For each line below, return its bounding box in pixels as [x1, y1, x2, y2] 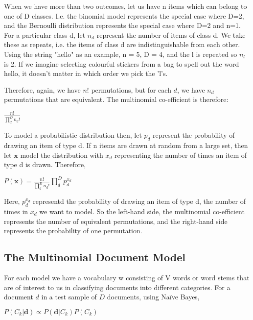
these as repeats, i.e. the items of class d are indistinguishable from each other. [4, 39, 240, 49]
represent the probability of [153, 130, 235, 140]
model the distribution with [20, 149, 103, 160]
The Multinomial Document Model [4, 249, 185, 265]
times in [4, 206, 28, 216]
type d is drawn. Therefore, [4, 159, 86, 170]
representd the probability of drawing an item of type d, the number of [33, 196, 246, 206]
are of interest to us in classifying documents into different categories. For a [4, 282, 230, 292]
